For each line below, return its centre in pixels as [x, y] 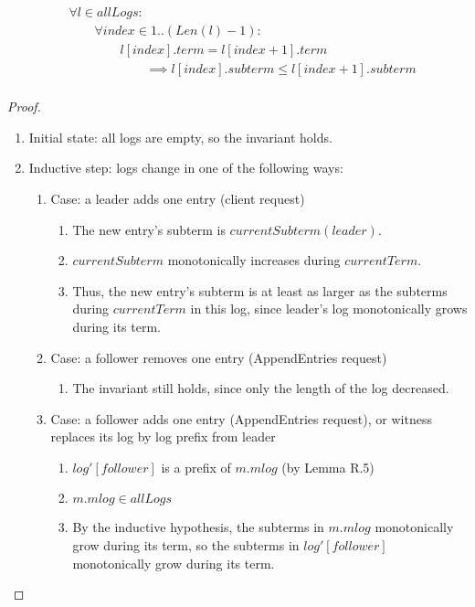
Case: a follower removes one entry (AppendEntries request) [219, 357]
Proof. [24, 106]
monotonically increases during [254, 260]
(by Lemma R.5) [328, 467]
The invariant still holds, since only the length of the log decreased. [261, 388]
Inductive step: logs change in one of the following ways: [186, 168]
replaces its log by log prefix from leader [163, 437]
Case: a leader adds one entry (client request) [178, 198]
